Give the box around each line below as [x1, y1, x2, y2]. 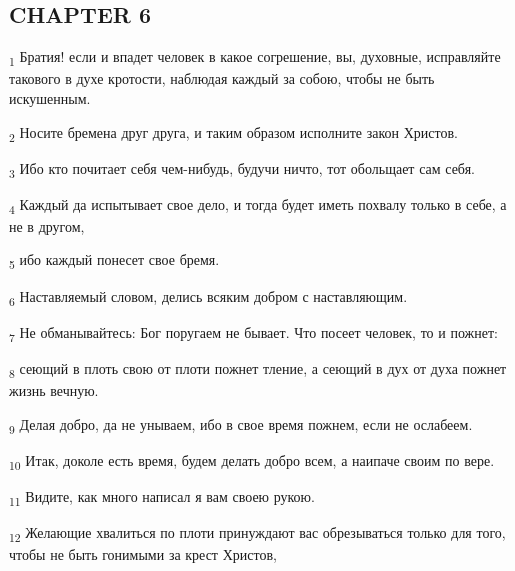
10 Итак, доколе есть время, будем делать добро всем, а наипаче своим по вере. [9, 449, 495, 473]
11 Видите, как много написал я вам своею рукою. [9, 485, 315, 509]
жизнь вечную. [9, 379, 99, 400]
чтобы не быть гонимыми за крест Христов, [9, 544, 277, 565]
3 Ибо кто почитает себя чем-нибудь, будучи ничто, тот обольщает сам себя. [9, 157, 475, 181]
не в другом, [9, 215, 85, 236]
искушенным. [9, 87, 91, 108]
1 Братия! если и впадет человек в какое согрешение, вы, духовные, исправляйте [9, 46, 501, 69]
